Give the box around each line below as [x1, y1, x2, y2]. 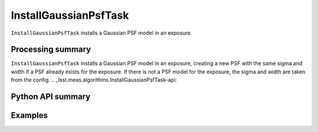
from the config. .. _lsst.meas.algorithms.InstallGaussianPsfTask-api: [11, 76, 177, 83]
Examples [11, 110, 48, 120]
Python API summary [11, 92, 91, 102]
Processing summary [11, 45, 91, 55]
